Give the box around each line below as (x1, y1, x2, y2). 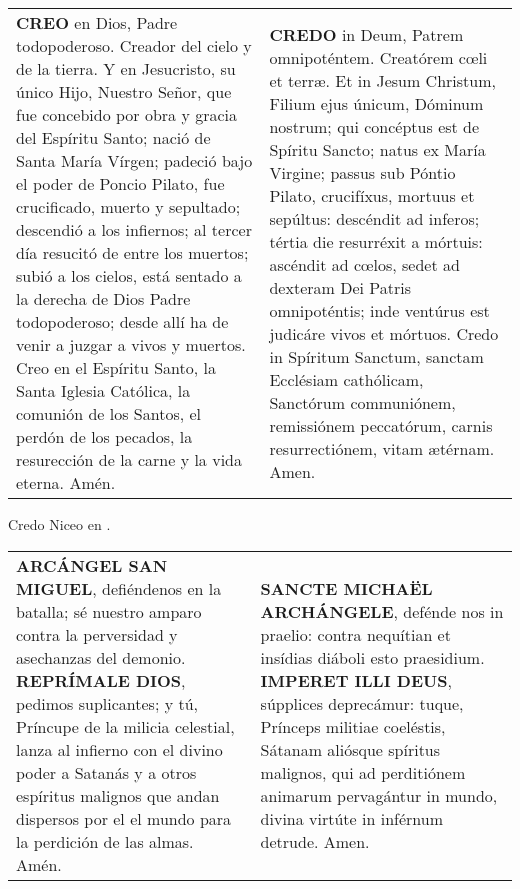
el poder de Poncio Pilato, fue (16, 172, 225, 195)
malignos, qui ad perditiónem (260, 760, 466, 784)
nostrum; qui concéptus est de (269, 114, 480, 138)
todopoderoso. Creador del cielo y (16, 34, 252, 57)
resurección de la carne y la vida (16, 448, 242, 471)
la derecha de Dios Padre (16, 287, 191, 310)
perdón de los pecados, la (16, 425, 193, 448)
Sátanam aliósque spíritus (260, 737, 441, 761)
